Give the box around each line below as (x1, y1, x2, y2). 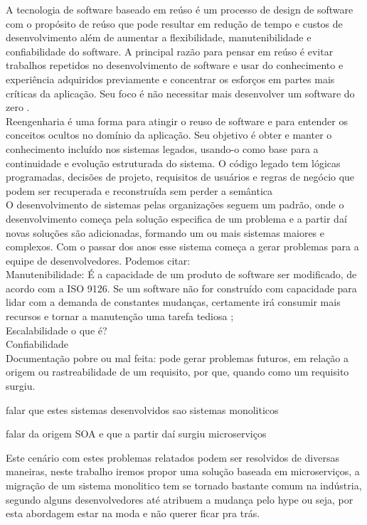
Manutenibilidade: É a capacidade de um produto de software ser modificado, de (6, 267, 357, 282)
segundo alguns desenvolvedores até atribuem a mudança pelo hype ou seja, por (6, 492, 353, 507)
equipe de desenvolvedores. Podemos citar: (6, 253, 191, 267)
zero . (6, 100, 30, 115)
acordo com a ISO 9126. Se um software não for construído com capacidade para (6, 280, 357, 295)
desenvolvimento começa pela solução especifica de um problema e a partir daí (6, 211, 347, 226)
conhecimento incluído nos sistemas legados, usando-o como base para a (6, 141, 319, 156)
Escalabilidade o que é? (6, 322, 107, 337)
